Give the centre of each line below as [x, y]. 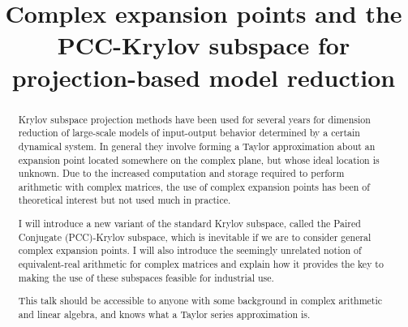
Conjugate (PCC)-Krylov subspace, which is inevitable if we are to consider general [195, 237]
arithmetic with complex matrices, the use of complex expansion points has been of [194, 186]
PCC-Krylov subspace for [204, 45]
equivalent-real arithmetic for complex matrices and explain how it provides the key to [201, 264]
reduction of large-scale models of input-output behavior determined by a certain [189, 133]
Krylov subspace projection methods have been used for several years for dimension [194, 119]
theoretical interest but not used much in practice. [125, 200]
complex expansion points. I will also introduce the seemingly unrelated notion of [190, 250]
